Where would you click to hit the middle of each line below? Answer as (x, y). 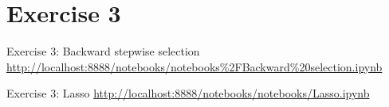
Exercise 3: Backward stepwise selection (103, 51)
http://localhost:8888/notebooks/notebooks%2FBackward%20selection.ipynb (194, 66)
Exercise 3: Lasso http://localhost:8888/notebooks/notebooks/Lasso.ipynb (188, 93)
